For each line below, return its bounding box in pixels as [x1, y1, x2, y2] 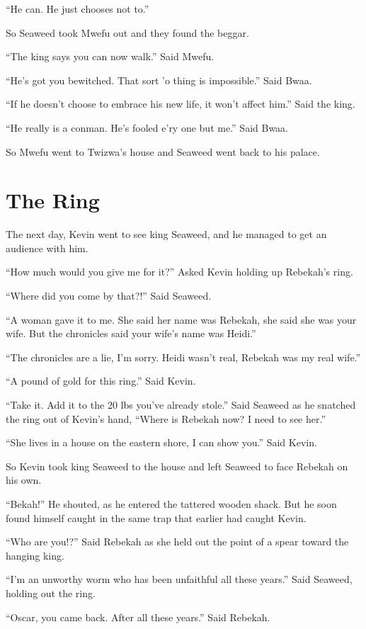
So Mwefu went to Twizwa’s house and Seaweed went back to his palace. [6, 144, 320, 159]
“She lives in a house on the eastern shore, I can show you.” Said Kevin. [6, 435, 317, 450]
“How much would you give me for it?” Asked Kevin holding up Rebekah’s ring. [6, 264, 353, 279]
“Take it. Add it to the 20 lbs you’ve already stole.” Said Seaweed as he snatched [6, 397, 356, 412]
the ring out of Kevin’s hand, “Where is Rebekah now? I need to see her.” [6, 411, 326, 426]
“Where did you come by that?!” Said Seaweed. [6, 288, 212, 303]
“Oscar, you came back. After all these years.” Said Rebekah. [6, 609, 270, 624]
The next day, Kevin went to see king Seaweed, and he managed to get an [6, 227, 327, 242]
